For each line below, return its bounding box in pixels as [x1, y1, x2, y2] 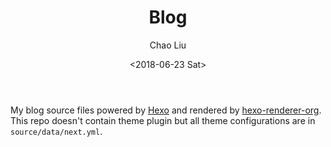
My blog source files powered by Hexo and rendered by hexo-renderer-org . [10, 104, 322, 116]
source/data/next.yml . [10, 125, 103, 137]
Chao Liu [149, 39, 187, 51]
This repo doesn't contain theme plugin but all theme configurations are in [10, 114, 316, 126]
